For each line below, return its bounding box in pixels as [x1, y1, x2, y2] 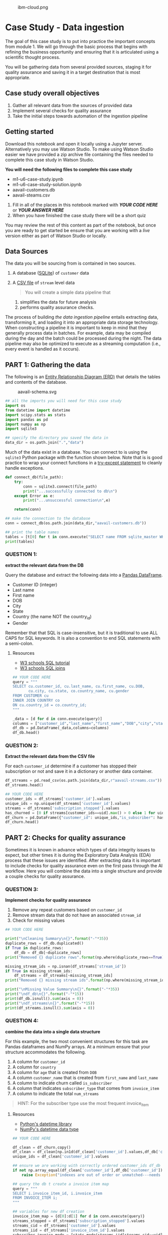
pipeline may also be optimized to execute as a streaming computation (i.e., [5, 341, 161, 347]
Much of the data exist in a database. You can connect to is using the [5, 449, 147, 455]
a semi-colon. [5, 640, 33, 646]
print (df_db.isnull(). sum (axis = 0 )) [5, 996, 84, 1001]
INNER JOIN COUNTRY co [12, 698, 60, 703]
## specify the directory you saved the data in [5, 435, 108, 441]
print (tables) [5, 539, 35, 544]
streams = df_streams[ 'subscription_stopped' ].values [5, 805, 120, 811]
